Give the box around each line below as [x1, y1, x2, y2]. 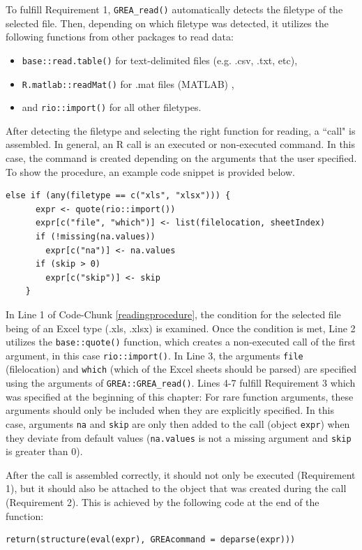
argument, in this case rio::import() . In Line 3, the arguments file [6, 348, 303, 362]
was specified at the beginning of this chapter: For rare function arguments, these [6, 389, 354, 403]
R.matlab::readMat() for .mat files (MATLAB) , [22, 76, 234, 91]
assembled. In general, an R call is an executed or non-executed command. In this [6, 137, 356, 151]
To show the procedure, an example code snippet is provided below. [6, 164, 295, 179]
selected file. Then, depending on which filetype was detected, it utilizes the [6, 15, 329, 30]
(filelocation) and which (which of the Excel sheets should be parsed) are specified [6, 362, 357, 376]
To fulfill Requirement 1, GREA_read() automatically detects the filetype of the [6, 2, 343, 16]
